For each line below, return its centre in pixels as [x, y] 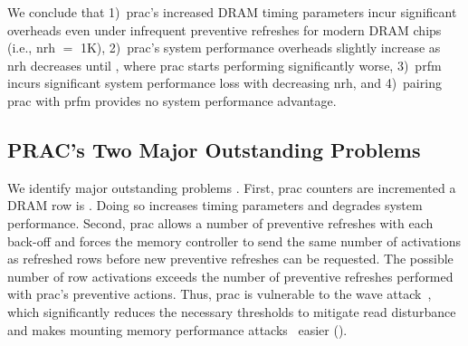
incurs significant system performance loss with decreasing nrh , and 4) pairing [224, 83]
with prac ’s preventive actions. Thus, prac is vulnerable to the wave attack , [220, 294]
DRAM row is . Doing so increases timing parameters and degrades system [215, 205]
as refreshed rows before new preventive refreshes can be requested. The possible [230, 259]
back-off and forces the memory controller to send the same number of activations [234, 240]
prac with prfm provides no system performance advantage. [172, 100]
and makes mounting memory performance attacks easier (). [177, 329]
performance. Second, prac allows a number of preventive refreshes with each [220, 222]
